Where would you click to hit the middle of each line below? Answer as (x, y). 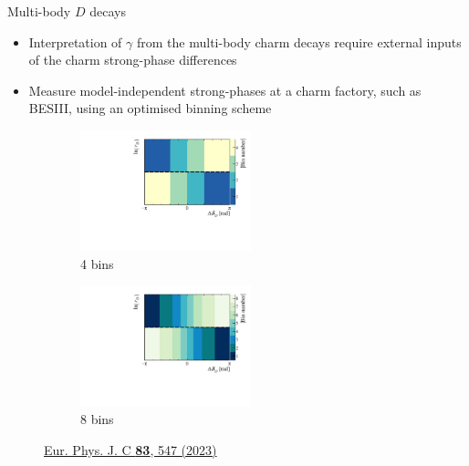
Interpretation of (75, 41)
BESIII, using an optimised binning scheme (150, 108)
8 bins (97, 419)
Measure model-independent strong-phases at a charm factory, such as (225, 90)
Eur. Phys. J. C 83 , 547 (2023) (130, 449)
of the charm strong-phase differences (133, 60)
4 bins (97, 263)
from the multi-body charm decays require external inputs (299, 41)
